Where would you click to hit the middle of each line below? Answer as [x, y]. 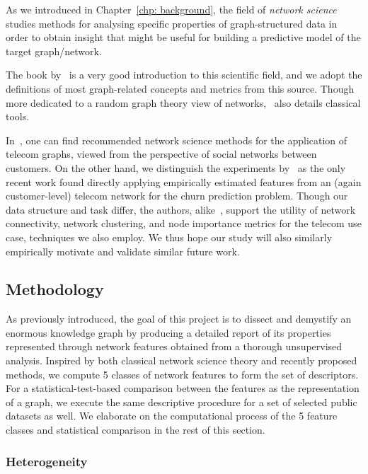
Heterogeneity [47, 461]
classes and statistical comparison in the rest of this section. [136, 430]
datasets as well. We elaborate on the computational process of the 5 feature [172, 416]
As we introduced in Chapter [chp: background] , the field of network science [171, 9]
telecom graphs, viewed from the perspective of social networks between [161, 154]
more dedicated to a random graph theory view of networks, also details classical [183, 102]
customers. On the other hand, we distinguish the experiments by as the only [176, 167]
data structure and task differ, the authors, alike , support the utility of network [181, 209]
